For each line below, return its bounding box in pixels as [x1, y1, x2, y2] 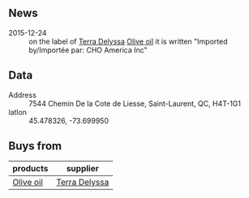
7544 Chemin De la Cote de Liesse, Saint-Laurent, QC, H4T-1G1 [28, 99, 242, 108]
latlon [8, 107, 27, 116]
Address [8, 90, 36, 99]
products [12, 163, 49, 175]
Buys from [8, 139, 62, 153]
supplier [66, 163, 99, 175]
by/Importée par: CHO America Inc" [28, 44, 148, 55]
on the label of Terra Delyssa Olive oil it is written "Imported [28, 36, 228, 46]
